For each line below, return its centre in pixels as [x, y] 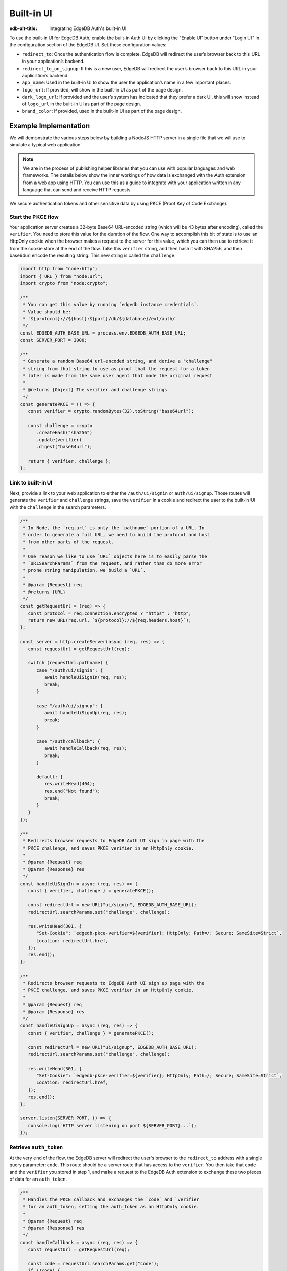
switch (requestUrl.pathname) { [68, 663]
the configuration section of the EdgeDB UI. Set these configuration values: [88, 45]
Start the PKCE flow [34, 217]
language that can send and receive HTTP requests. [77, 190]
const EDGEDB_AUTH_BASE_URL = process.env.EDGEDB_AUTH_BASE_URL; [103, 333]
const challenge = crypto [60, 425]
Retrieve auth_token [36, 1147]
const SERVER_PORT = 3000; [53, 340]
